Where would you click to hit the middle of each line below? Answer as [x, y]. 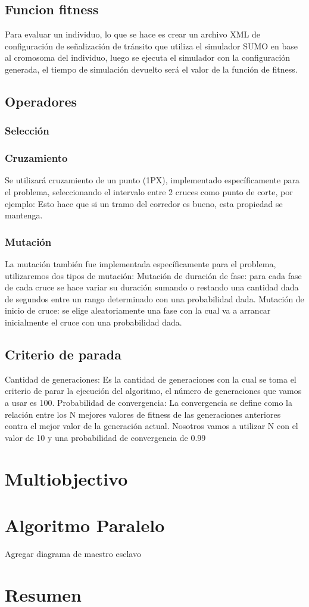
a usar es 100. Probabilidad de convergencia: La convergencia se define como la [149, 402]
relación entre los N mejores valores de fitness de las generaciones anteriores [143, 414]
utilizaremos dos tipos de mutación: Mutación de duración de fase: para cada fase [153, 275]
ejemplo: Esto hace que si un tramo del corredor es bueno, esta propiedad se [144, 203]
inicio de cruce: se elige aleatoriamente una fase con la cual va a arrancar [138, 310]
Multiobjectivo [66, 478]
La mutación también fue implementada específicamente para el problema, [141, 264]
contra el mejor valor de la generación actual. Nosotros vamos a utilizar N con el [152, 426]
